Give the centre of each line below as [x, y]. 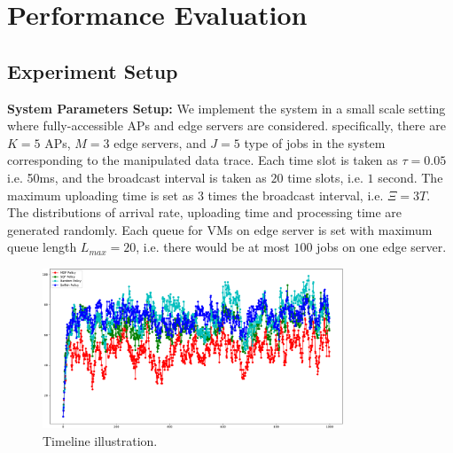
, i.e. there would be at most [213, 247]
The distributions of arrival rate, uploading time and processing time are [205, 212]
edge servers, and [160, 142]
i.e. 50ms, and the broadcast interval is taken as [137, 177]
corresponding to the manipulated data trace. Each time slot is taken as [203, 160]
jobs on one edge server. [382, 247]
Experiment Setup [93, 70]
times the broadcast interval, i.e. [296, 195]
